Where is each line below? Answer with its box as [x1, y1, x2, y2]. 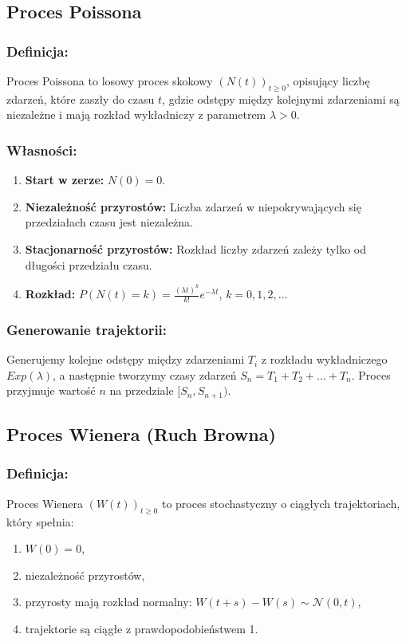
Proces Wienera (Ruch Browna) [6, 422, 276, 447]
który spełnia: [6, 513, 74, 530]
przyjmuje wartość [6, 382, 96, 399]
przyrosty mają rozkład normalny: [25, 593, 192, 610]
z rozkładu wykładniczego [261, 351, 388, 368]
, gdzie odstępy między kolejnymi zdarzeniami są [162, 90, 400, 107]
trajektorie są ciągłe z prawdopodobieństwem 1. [25, 620, 258, 636]
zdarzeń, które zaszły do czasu [6, 90, 155, 107]
